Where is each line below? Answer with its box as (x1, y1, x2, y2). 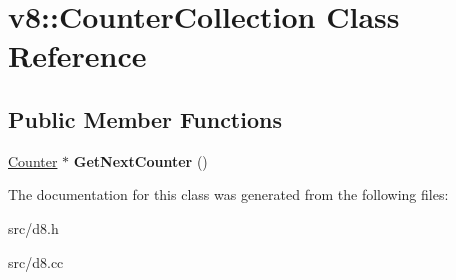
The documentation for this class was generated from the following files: (8, 184, 449, 205)
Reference (8, 35, 147, 76)
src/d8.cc (8, 251, 64, 272)
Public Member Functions (8, 103, 282, 134)
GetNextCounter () (73, 150, 208, 171)
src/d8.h (8, 217, 59, 238)
